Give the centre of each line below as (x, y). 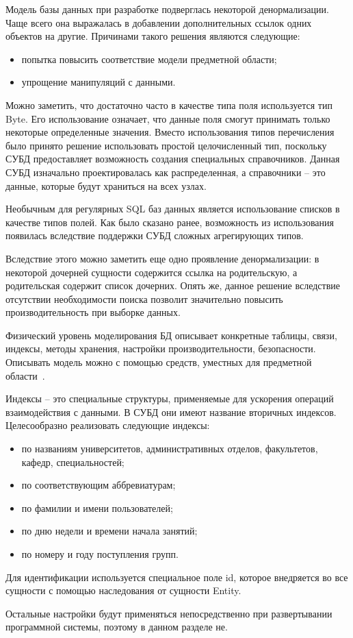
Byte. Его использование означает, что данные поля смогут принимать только (168, 118)
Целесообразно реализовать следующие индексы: (108, 425)
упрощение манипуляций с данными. (99, 82)
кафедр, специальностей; (73, 462)
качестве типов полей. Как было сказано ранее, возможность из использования (170, 222)
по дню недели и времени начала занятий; (109, 531)
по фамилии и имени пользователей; (97, 507)
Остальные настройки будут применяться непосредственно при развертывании (169, 613)
